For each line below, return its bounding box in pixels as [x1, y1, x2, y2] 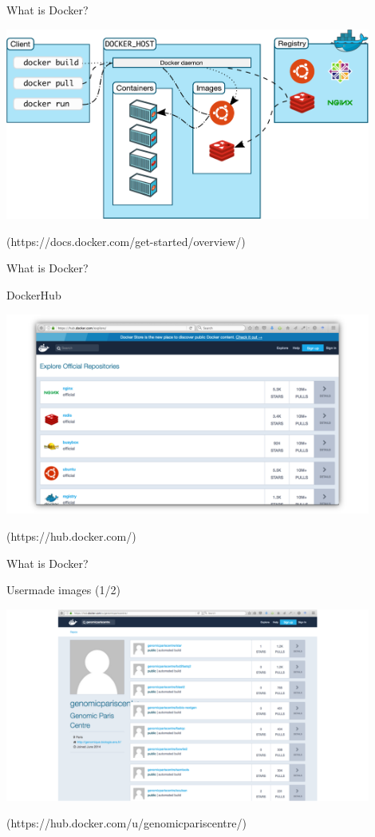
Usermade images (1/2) [6, 581, 120, 598]
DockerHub [6, 287, 61, 303]
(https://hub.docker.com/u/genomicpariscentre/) [6, 815, 247, 831]
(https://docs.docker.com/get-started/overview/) [6, 232, 246, 249]
